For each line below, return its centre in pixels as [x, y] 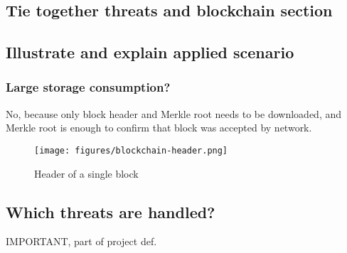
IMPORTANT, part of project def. [81, 241]
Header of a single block [86, 173]
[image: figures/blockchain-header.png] [131, 150]
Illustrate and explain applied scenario [150, 52]
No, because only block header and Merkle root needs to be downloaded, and [174, 113]
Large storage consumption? [88, 87]
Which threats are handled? [111, 211]
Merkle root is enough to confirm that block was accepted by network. [159, 128]
